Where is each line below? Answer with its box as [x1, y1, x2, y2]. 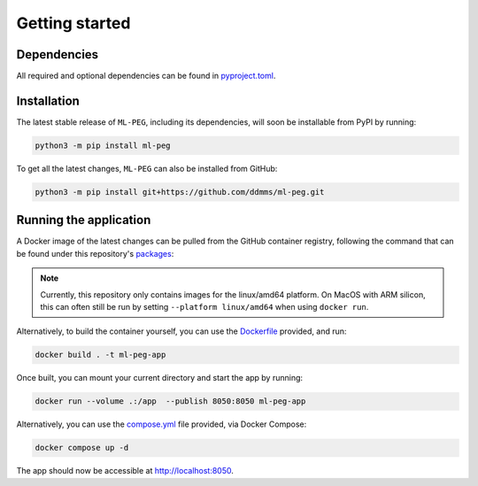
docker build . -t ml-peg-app [35, 350, 166, 360]
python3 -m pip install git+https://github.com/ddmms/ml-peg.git [35, 187, 325, 197]
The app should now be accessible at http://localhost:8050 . [16, 466, 235, 476]
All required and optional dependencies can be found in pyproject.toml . [16, 71, 276, 81]
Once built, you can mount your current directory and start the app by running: [16, 373, 304, 383]
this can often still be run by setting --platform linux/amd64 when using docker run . [40, 301, 369, 312]
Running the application [16, 212, 151, 228]
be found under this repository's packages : [16, 248, 174, 258]
